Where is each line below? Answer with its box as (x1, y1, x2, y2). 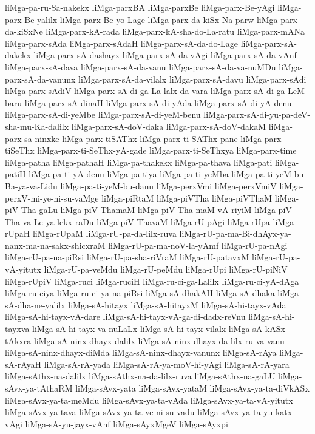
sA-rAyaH (5, 358, 42, 370)
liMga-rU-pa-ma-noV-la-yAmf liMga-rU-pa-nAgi (108, 239, 288, 251)
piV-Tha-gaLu (5, 203, 58, 216)
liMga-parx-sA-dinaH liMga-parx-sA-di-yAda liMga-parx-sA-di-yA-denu (24, 96, 292, 109)
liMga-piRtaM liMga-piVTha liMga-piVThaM (101, 191, 273, 204)
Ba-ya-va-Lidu (5, 179, 58, 192)
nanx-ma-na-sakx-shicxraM (5, 239, 106, 251)
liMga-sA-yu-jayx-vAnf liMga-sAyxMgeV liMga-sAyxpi (25, 417, 228, 430)
